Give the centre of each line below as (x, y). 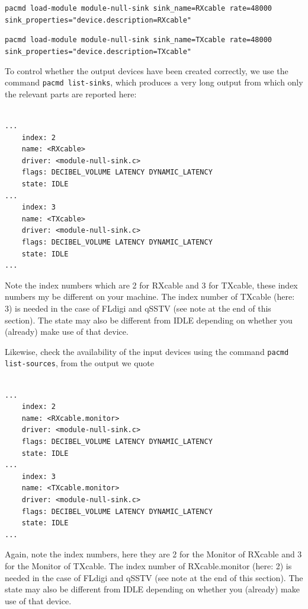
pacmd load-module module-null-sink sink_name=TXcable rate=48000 (139, 40)
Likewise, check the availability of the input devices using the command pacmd (147, 351)
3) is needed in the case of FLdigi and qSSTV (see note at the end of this (138, 308)
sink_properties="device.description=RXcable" (98, 20)
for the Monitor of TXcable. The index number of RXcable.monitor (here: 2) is (148, 565)
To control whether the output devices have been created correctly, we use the (147, 70)
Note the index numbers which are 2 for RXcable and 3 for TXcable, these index (151, 285)
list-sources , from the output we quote (80, 363)
